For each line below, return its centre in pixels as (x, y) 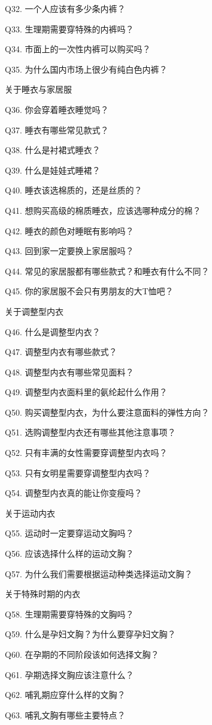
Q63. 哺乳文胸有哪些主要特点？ (65, 714)
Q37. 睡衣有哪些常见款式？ (57, 129)
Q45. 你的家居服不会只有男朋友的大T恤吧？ (89, 291)
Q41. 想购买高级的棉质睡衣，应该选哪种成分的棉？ (103, 210)
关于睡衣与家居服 (38, 89)
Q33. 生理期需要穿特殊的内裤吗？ (69, 29)
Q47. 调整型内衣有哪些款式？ (61, 352)
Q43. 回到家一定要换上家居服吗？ (69, 251)
